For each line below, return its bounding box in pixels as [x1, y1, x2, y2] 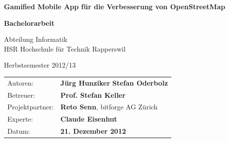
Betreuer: [7, 89, 35, 100]
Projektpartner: [7, 102, 54, 112]
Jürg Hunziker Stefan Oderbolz [60, 77, 168, 88]
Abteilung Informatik [4, 34, 67, 44]
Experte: [7, 114, 33, 124]
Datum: [7, 126, 30, 136]
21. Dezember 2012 [60, 126, 126, 136]
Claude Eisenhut [60, 114, 117, 124]
